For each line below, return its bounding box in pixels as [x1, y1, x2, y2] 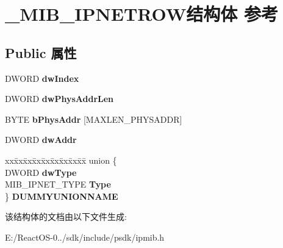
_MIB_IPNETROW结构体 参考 [5, 1, 278, 26]
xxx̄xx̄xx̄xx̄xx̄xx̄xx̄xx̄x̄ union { [5, 153, 117, 166]
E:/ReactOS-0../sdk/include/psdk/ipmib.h [5, 230, 165, 243]
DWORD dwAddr [5, 133, 77, 146]
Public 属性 [5, 43, 77, 62]
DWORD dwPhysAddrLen [5, 92, 114, 105]
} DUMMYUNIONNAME [5, 189, 118, 202]
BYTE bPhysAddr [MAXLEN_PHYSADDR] [5, 112, 182, 125]
